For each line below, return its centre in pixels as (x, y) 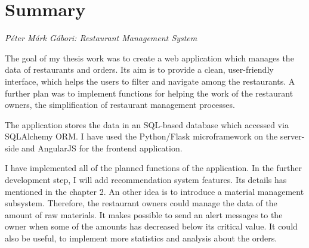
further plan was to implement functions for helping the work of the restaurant (149, 93)
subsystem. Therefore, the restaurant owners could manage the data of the (141, 203)
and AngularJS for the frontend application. (102, 148)
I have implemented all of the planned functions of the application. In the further (153, 168)
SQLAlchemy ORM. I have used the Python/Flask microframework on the (141, 136)
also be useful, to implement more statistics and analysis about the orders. (141, 238)
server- (292, 136)
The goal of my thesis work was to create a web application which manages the (149, 58)
